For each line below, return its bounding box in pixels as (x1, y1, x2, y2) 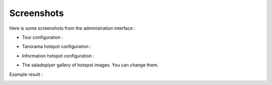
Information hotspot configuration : (22, 53, 95, 59)
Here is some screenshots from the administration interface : (9, 25, 135, 31)
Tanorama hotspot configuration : (22, 43, 92, 50)
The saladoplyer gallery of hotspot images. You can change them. (22, 62, 159, 68)
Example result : (9, 71, 43, 77)
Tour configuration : (22, 34, 63, 40)
